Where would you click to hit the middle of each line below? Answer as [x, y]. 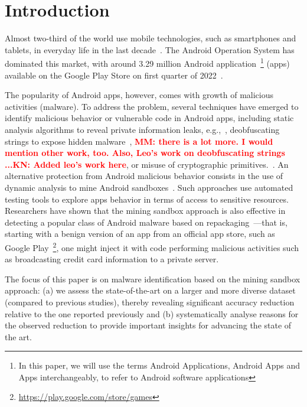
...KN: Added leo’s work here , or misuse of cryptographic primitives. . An [147, 164]
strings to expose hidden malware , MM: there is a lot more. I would [139, 141]
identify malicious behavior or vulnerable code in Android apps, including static [149, 118]
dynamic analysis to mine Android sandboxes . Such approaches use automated [149, 187]
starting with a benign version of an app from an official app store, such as [140, 234]
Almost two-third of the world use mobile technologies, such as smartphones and [151, 38]
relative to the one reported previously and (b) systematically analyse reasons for [152, 313]
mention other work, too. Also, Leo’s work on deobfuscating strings [145, 153]
